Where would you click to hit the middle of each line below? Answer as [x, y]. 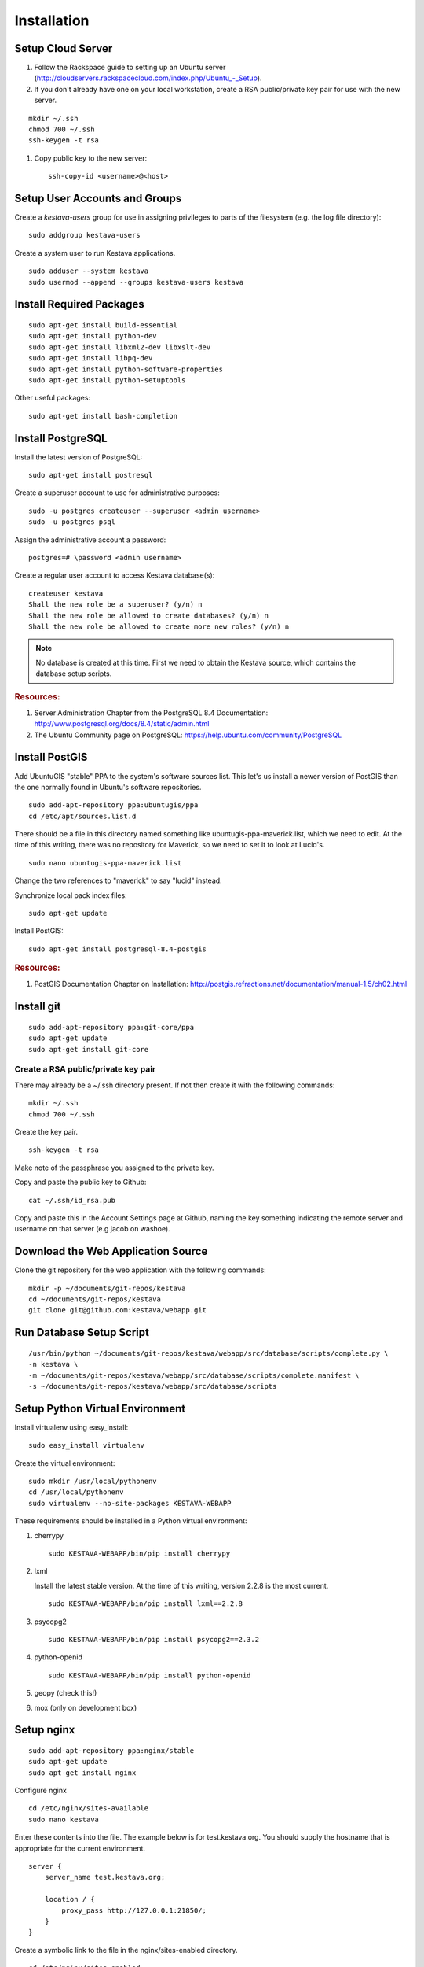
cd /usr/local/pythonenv [76, 1492]
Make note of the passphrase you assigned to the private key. [115, 1168]
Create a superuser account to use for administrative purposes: [117, 493]
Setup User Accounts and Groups [98, 198]
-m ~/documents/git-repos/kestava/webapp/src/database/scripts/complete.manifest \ [194, 1375]
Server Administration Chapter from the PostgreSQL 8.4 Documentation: [151, 713]
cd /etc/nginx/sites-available [89, 1808]
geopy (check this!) [66, 1693]
